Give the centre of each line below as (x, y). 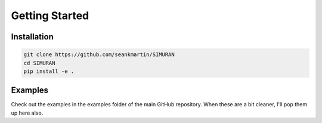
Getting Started (50, 16)
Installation (32, 37)
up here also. (27, 113)
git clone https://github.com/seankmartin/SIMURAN (99, 55)
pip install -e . (49, 71)
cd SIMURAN (39, 63)
